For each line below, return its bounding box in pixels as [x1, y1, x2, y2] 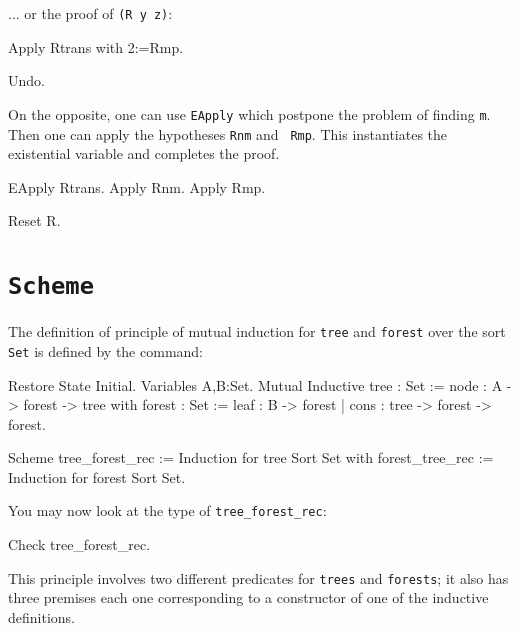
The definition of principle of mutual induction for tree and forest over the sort [8, 321, 506, 342]
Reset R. [8, 210, 61, 231]
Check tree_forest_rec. [8, 534, 151, 555]
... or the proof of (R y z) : [8, 3, 173, 23]
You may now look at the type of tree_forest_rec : [8, 500, 327, 521]
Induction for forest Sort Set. [8, 466, 186, 487]
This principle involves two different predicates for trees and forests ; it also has [8, 567, 509, 588]
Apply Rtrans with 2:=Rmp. [8, 36, 184, 57]
